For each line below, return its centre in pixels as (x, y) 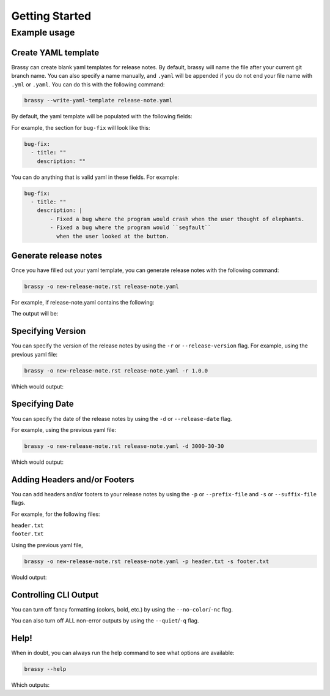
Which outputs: (31, 685)
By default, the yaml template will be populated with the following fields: (102, 116)
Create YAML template (55, 52)
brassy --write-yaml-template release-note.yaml (98, 100)
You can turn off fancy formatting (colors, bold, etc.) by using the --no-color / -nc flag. (122, 609)
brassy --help (45, 669)
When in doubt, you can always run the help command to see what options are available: (123, 652)
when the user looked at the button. (112, 236)
